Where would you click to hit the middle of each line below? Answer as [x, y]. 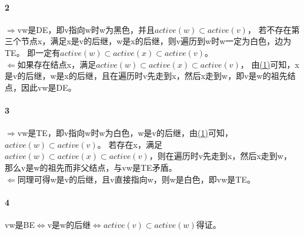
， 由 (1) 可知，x [270, 64]
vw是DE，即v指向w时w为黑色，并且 [86, 29]
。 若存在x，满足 [130, 144]
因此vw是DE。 [49, 87]
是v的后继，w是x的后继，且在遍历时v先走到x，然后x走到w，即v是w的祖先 [146, 76]
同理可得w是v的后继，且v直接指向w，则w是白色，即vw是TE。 [136, 179]
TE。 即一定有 [33, 52]
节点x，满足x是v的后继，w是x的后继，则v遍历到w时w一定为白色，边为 [156, 41]
